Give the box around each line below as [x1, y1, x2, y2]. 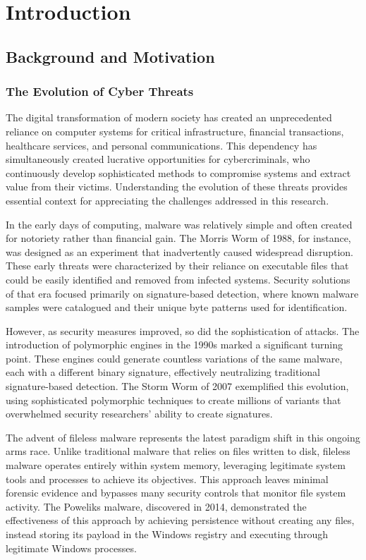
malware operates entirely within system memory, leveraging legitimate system [6, 458, 346, 473]
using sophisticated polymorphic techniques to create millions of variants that [6, 392, 341, 407]
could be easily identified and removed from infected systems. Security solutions [6, 272, 350, 286]
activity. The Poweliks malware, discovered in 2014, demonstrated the [6, 499, 307, 513]
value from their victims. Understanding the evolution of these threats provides [6, 179, 348, 194]
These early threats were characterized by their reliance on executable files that [6, 258, 349, 273]
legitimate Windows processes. [6, 540, 137, 555]
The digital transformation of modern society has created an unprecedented [6, 110, 332, 125]
